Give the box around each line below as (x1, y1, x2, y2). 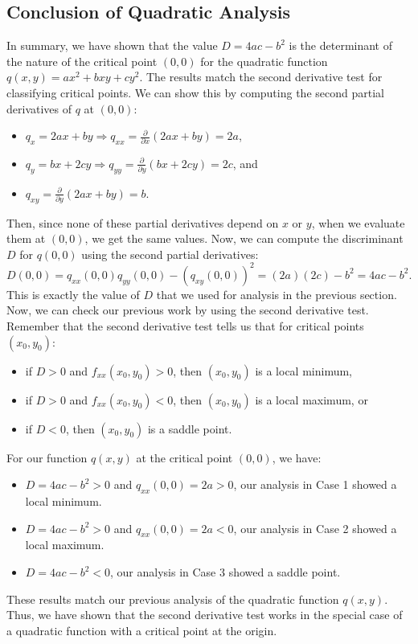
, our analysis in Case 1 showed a (233, 476, 397, 493)
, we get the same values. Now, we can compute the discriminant (84, 230, 404, 247)
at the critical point (136, 449, 233, 466)
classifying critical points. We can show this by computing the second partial (6, 84, 384, 100)
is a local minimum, (255, 362, 353, 379)
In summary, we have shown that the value (6, 37, 218, 54)
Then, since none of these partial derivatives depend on (6, 214, 279, 231)
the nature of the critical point (6, 52, 158, 69)
